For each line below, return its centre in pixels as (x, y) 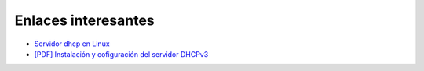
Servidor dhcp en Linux (72, 44)
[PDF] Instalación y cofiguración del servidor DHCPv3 (121, 54)
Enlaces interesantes (84, 20)
